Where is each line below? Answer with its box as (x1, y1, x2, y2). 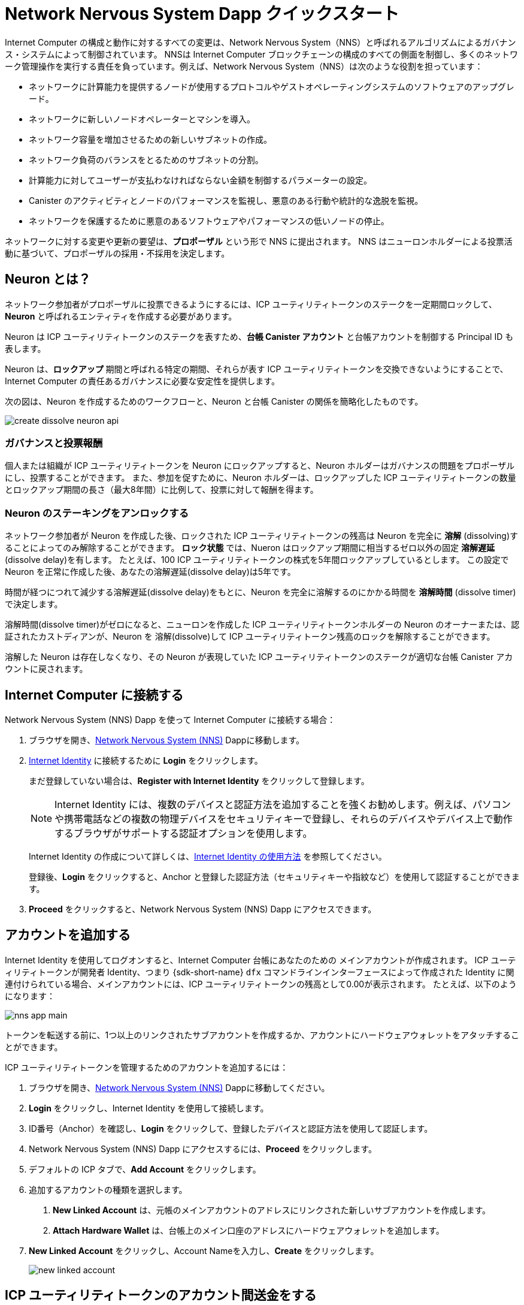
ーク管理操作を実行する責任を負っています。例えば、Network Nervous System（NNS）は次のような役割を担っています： (5, 61, 483, 71)
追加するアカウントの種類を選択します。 (29, 1184, 187, 1195)
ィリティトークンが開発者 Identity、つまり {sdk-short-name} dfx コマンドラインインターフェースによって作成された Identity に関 (5, 966, 514, 977)
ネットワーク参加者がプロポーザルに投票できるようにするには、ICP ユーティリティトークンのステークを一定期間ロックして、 (5, 299, 497, 309)
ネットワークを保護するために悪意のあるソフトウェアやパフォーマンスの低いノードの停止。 (29, 215, 389, 226)
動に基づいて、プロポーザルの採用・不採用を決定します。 (5, 248, 230, 258)
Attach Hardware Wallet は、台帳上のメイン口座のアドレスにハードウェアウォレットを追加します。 (53, 1225, 444, 1235)
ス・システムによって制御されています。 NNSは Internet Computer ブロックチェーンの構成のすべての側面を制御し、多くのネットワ (5, 49, 518, 59)
